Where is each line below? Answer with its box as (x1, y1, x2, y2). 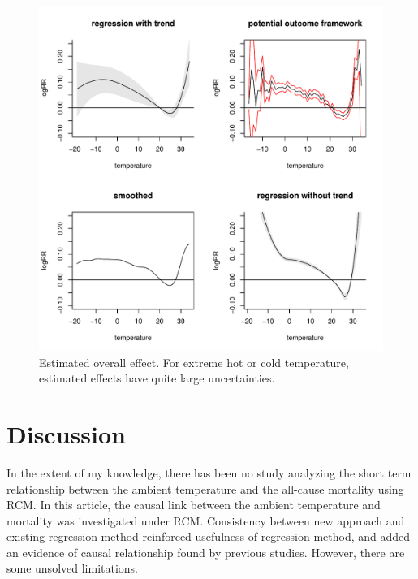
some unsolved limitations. (6, 560, 139, 577)
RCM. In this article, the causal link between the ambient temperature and (6, 496, 381, 513)
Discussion (6, 417, 126, 450)
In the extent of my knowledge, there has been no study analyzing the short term (6, 464, 412, 481)
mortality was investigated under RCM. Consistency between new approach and (6, 512, 405, 529)
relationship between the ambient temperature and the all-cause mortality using (6, 480, 404, 497)
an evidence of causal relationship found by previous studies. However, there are (6, 543, 405, 560)
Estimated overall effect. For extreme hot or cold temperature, (39, 353, 349, 370)
